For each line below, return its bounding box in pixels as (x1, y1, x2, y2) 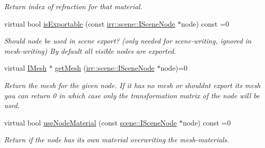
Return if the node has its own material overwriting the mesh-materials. (4, 134, 229, 145)
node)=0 (160, 62, 188, 73)
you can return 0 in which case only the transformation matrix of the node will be (4, 90, 260, 100)
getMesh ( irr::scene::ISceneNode (55, 62, 155, 73)
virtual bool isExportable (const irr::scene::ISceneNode (4, 18, 175, 29)
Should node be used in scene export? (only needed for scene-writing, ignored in (4, 35, 252, 46)
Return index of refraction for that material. (4, 1, 143, 11)
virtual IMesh (4, 62, 47, 73)
